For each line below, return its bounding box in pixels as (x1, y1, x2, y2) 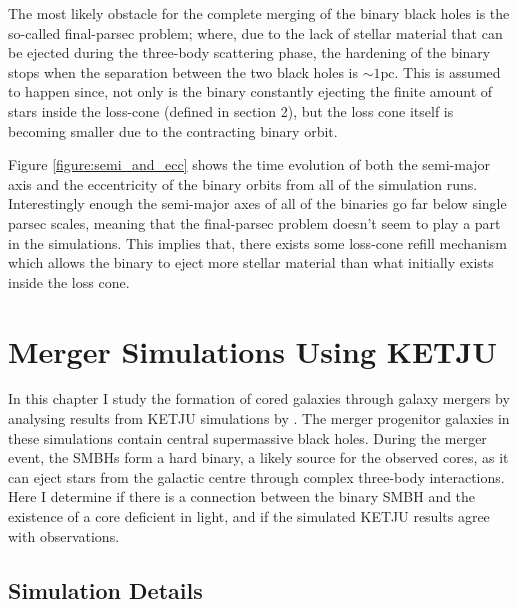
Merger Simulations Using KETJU (8, 330, 497, 371)
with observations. (8, 525, 120, 546)
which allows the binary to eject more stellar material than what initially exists (8, 252, 494, 273)
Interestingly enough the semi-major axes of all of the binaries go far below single (8, 193, 507, 214)
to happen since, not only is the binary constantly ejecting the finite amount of (8, 81, 493, 102)
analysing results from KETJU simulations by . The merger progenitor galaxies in (8, 408, 510, 429)
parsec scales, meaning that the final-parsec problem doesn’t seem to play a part (8, 212, 501, 233)
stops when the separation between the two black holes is (8, 61, 358, 82)
